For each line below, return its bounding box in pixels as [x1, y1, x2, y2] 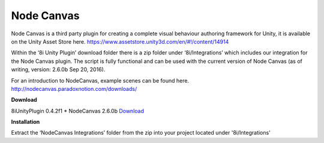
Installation [11, 118, 40, 126]
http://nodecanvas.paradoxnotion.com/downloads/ [11, 85, 137, 92]
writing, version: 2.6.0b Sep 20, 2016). [11, 66, 106, 73]
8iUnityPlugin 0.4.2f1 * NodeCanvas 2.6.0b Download [11, 107, 144, 114]
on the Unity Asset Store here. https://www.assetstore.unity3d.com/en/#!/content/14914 [11, 38, 229, 45]
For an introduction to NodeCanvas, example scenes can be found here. [11, 77, 189, 84]
